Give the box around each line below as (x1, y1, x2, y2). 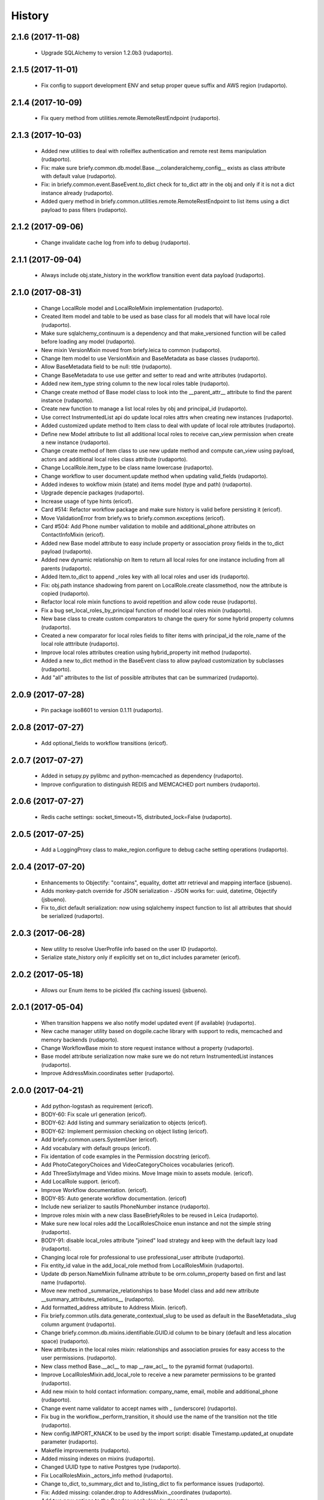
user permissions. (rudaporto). (41, 1354, 117, 1361)
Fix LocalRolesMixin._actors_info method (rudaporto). (41, 1472, 173, 1479)
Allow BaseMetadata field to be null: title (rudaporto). (41, 363, 172, 370)
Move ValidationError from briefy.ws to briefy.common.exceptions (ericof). (41, 514, 226, 521)
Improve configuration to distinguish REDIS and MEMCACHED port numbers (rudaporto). (41, 781, 260, 788)
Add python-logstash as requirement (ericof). (41, 1102, 154, 1109)
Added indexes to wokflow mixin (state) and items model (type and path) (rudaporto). (41, 481, 252, 488)
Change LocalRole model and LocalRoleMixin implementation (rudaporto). (41, 304, 224, 311)
